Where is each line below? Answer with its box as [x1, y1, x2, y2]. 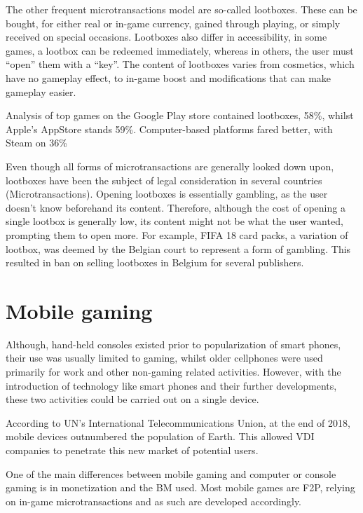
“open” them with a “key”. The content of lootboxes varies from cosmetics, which [6, 57, 355, 71]
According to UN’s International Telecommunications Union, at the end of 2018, [6, 415, 350, 430]
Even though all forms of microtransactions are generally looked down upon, [6, 158, 334, 173]
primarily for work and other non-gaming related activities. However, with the [6, 364, 341, 378]
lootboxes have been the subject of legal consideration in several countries [6, 172, 322, 187]
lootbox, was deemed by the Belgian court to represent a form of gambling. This [6, 241, 351, 256]
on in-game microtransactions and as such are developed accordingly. [6, 493, 302, 508]
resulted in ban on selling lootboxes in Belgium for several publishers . [6, 255, 304, 270]
